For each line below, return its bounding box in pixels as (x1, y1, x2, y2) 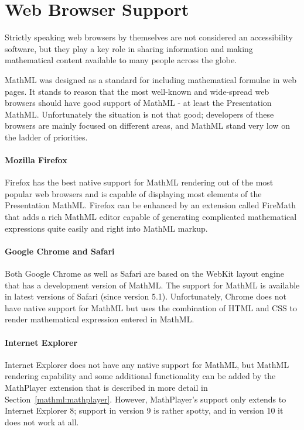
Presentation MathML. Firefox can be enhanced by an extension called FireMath (5, 199, 296, 211)
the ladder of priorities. (5, 130, 88, 143)
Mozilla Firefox (5, 154, 67, 166)
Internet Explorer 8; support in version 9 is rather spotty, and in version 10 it (5, 404, 283, 417)
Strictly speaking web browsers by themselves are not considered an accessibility (5, 31, 293, 43)
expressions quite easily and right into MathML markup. (5, 222, 208, 234)
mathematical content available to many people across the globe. (5, 54, 237, 66)
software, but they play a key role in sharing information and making (5, 42, 253, 54)
